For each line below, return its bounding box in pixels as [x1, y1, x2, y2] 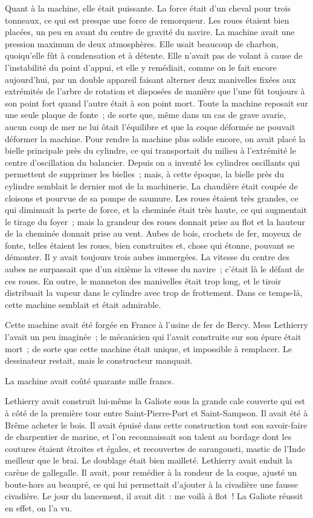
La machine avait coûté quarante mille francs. [5, 374, 174, 387]
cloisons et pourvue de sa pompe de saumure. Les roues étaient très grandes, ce [5, 191, 298, 204]
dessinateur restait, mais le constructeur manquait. [5, 354, 193, 367]
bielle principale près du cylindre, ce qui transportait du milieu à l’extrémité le [5, 144, 296, 157]
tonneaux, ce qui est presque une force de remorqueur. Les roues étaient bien [5, 13, 289, 26]
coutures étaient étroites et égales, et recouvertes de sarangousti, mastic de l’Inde [5, 442, 305, 454]
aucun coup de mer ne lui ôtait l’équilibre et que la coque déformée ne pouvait [5, 120, 295, 133]
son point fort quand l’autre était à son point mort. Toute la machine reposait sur [5, 96, 308, 109]
